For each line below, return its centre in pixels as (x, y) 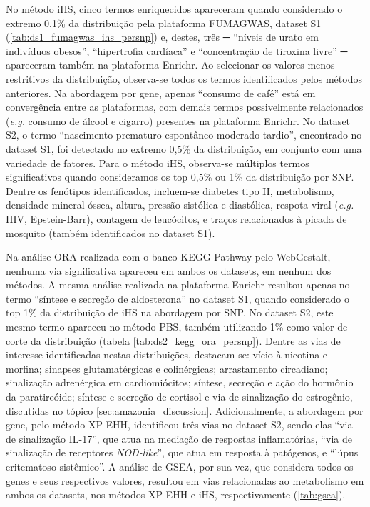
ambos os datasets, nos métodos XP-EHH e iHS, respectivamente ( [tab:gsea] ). (176, 495)
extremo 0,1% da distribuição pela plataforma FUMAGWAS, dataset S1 (164, 22)
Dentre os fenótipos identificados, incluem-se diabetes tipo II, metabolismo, (170, 190)
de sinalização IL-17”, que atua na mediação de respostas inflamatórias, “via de (179, 438)
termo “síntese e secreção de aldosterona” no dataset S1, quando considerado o (178, 298)
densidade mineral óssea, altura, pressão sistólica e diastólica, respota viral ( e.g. (180, 205)
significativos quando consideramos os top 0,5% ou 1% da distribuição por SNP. (180, 177)
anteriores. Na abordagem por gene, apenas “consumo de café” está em (161, 92)
